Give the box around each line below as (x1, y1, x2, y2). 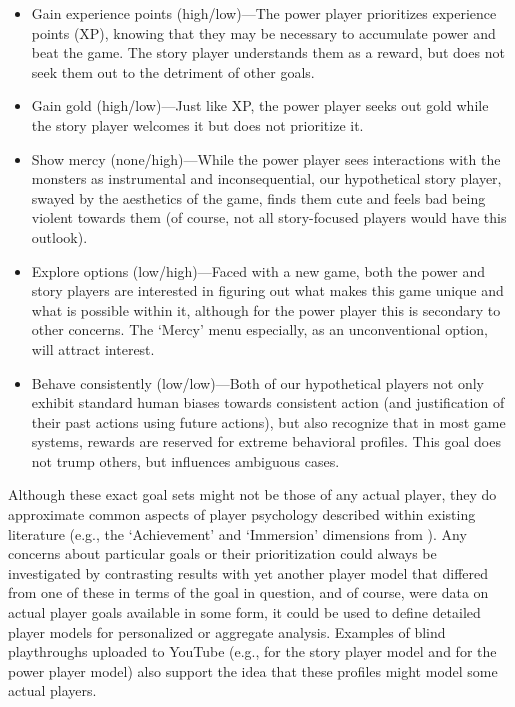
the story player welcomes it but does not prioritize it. (31, 114, 364, 135)
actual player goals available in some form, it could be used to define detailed (8, 602, 481, 623)
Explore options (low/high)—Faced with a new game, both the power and (31, 260, 486, 281)
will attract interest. (31, 338, 155, 359)
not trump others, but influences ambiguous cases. (31, 450, 340, 471)
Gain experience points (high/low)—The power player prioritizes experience (31, 3, 497, 23)
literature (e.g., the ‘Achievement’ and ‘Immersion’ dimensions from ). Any (8, 523, 467, 544)
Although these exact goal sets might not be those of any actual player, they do (8, 484, 497, 505)
